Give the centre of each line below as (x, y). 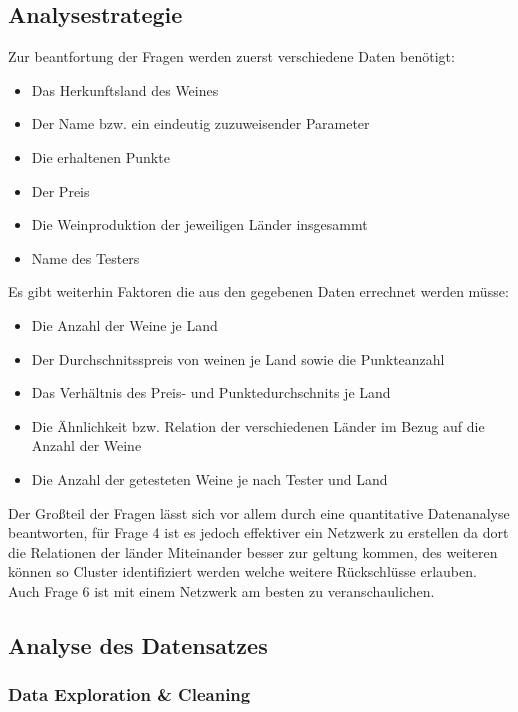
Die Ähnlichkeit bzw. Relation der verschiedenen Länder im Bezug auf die (258, 425)
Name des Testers (85, 257)
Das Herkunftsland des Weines (125, 89)
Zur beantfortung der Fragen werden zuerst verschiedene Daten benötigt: (231, 56)
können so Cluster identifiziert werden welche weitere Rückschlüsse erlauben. (242, 571)
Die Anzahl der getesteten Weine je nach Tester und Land (209, 478)
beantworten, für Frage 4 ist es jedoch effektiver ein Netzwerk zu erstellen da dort (258, 532)
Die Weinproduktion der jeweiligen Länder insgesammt (199, 224)
